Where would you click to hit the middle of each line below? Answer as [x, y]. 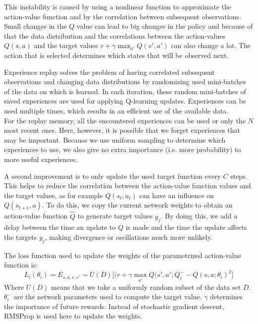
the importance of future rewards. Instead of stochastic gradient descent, [114, 306]
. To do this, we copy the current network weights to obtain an [137, 205]
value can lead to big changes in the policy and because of [165, 26]
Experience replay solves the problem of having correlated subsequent [109, 72]
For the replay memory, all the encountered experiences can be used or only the [125, 120]
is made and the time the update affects [186, 227]
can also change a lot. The [211, 45]
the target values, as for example [53, 195]
